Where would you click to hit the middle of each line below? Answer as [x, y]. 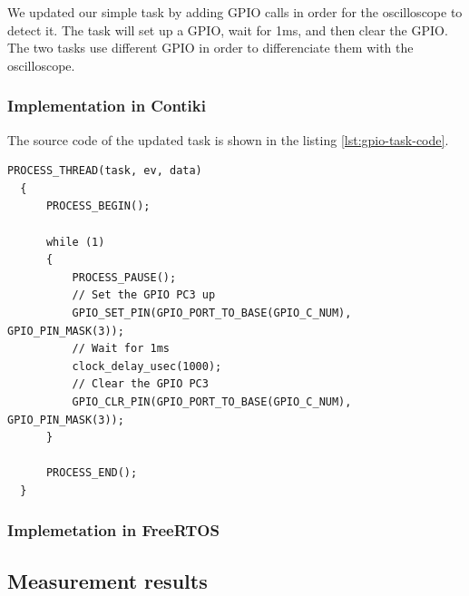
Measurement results [107, 580]
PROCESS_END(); [92, 473]
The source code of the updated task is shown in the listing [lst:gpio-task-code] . [228, 139]
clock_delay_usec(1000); [147, 366]
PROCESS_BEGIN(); [98, 206]
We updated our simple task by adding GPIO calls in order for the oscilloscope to [235, 12]
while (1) [75, 242]
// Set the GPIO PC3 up [144, 295]
